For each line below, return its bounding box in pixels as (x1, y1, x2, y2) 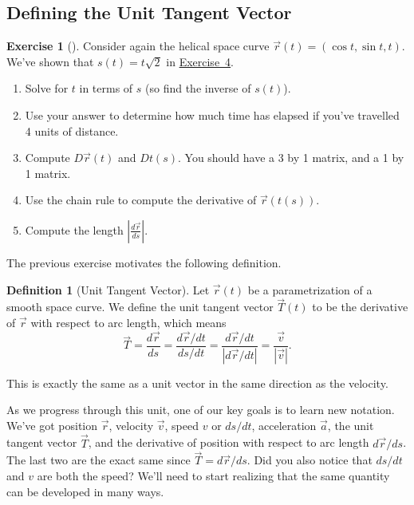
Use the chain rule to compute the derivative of (25, 191, 257, 208)
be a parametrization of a (247, 281, 373, 298)
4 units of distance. (25, 122, 119, 139)
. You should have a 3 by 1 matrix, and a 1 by (177, 149, 404, 166)
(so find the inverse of (145, 80, 251, 97)
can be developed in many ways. (6, 483, 164, 499)
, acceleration (251, 416, 317, 433)
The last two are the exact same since (6, 452, 191, 468)
